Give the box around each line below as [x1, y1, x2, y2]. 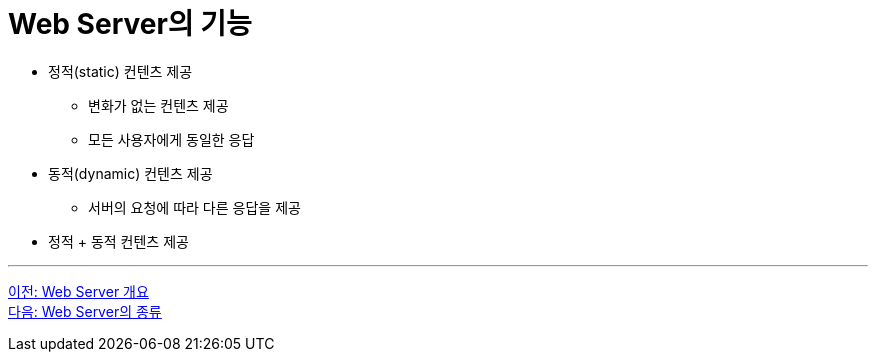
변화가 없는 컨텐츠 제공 [88, 96, 229, 114]
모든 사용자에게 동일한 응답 [88, 130, 255, 148]
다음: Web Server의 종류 [8, 302, 162, 320]
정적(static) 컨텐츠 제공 [48, 62, 193, 80]
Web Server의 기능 [8, 7, 252, 41]
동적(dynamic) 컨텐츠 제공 [48, 164, 213, 182]
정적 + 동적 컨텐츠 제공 [48, 232, 189, 250]
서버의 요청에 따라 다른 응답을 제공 [88, 198, 301, 216]
